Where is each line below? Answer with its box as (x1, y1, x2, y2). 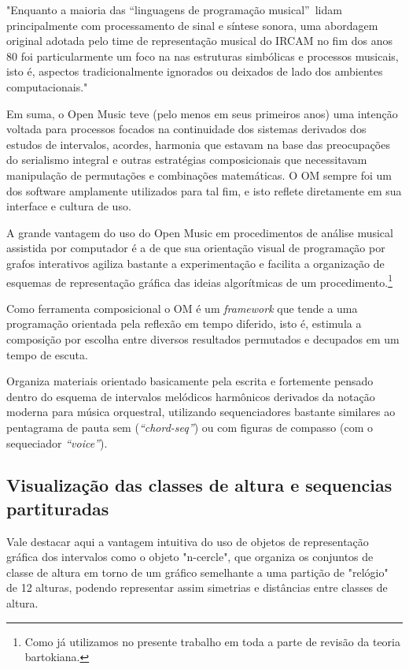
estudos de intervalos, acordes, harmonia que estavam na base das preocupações (6, 136, 390, 152)
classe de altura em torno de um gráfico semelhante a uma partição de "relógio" (6, 563, 389, 580)
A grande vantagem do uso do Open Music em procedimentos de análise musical (6, 224, 393, 240)
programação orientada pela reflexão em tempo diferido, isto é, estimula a (6, 315, 362, 332)
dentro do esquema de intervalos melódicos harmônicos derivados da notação (6, 388, 375, 404)
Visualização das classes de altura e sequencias (6, 473, 392, 497)
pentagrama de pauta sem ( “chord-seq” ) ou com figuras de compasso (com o (6, 418, 373, 435)
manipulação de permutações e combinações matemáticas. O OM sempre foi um (6, 166, 392, 183)
